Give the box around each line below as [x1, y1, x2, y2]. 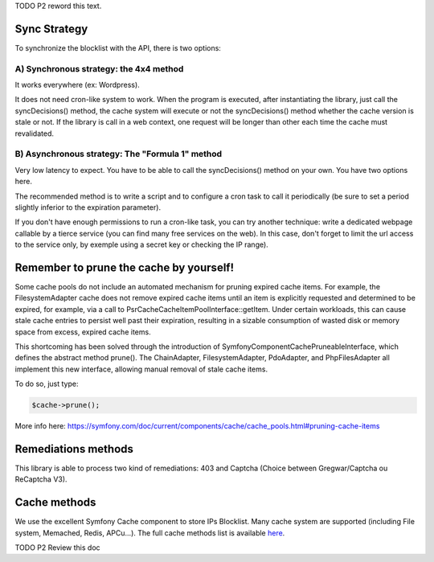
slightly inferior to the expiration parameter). [14, 202, 161, 212]
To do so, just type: [14, 379, 79, 389]
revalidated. [14, 129, 55, 138]
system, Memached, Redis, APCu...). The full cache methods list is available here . [14, 527, 285, 538]
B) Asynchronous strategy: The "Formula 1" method [14, 149, 223, 160]
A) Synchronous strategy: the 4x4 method [14, 63, 184, 74]
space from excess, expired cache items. [14, 326, 152, 337]
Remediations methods [14, 442, 134, 456]
